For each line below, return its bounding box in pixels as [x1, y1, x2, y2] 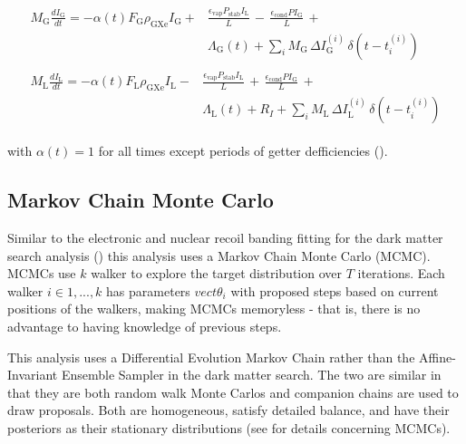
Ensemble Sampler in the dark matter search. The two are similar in [61, 365, 442, 384]
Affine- [419, 347, 456, 366]
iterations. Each [357, 264, 445, 283]
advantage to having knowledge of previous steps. [7, 316, 282, 335]
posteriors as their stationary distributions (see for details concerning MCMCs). [7, 418, 451, 437]
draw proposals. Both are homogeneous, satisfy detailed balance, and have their [7, 401, 450, 420]
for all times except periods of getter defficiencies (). [98, 141, 388, 160]
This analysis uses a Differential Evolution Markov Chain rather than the [7, 347, 415, 366]
